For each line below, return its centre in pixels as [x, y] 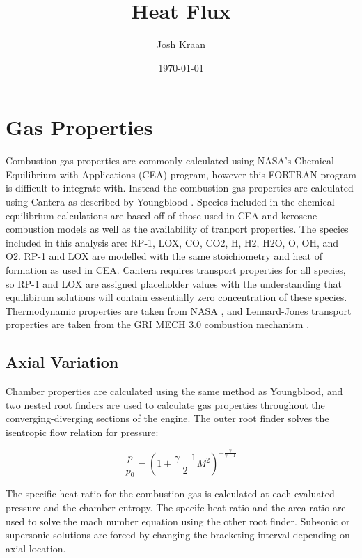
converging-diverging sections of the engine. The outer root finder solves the [167, 418]
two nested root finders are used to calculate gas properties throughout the [165, 404]
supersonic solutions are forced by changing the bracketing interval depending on [178, 535]
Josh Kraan [181, 44]
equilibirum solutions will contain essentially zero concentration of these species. [176, 297]
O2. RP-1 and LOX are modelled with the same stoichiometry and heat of [164, 256]
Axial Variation [62, 362]
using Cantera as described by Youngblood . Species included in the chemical [170, 202]
